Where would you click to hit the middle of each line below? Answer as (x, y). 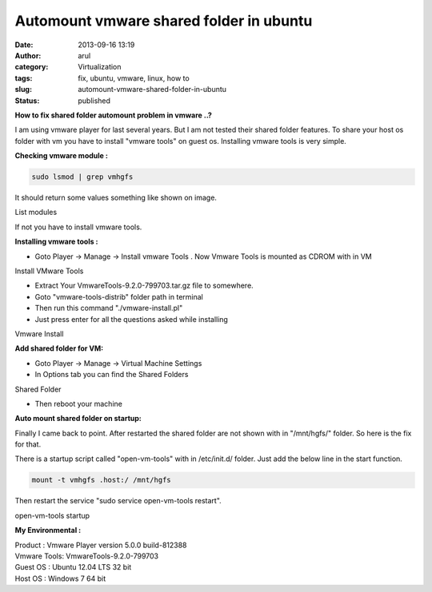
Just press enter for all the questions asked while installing (131, 319)
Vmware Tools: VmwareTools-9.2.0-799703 (87, 556)
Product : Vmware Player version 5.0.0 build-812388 (101, 545)
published (94, 101)
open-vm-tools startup (52, 515)
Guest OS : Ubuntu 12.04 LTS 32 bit (73, 567)
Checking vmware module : (61, 156)
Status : (27, 101)
